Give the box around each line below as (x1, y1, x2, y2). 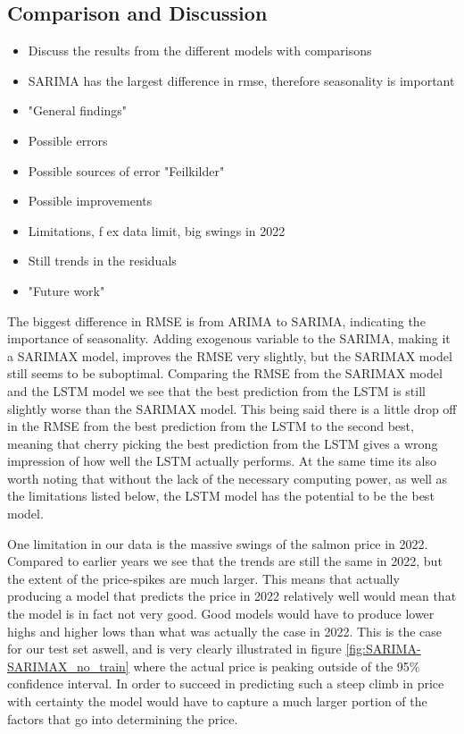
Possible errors (28, 131, 108, 149)
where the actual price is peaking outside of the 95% (133, 656, 420, 675)
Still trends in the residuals (28, 251, 177, 270)
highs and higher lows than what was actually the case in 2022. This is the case (7, 621, 443, 640)
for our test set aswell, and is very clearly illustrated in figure (7, 639, 342, 658)
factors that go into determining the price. (7, 709, 238, 728)
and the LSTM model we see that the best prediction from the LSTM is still (7, 381, 426, 400)
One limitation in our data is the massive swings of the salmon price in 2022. (7, 534, 428, 553)
